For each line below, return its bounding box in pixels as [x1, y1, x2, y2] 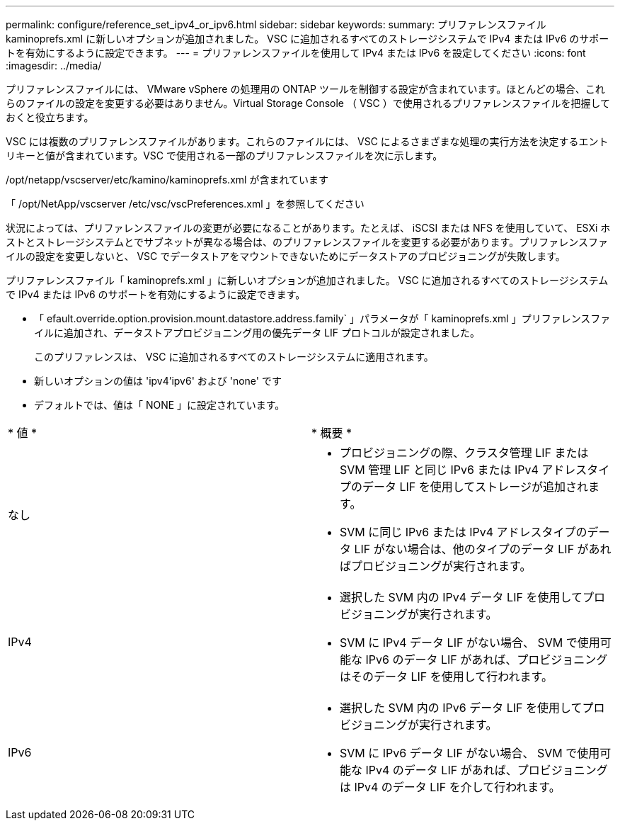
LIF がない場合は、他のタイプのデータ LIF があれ [354, 542, 612, 556]
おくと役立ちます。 [6, 111, 94, 123]
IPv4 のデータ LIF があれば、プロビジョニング [365, 763, 608, 777]
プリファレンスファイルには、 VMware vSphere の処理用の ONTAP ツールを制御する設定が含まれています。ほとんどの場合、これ [6, 83, 605, 95]
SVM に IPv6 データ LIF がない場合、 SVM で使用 [340, 746, 600, 760]
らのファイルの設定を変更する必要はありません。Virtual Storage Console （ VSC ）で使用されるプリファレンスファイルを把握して [6, 97, 611, 109]
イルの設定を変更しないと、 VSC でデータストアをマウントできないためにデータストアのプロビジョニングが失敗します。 [6, 250, 566, 262]
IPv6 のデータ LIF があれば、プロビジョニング [365, 652, 608, 667]
